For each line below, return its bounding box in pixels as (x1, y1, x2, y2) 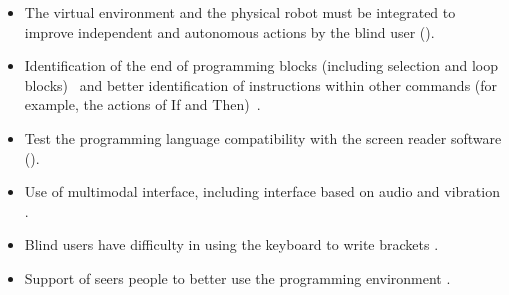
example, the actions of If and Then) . (24, 94, 261, 115)
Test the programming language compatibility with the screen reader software (24, 127, 502, 148)
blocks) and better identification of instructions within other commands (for (24, 74, 498, 95)
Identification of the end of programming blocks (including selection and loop (24, 55, 498, 76)
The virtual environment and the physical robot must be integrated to (24, 2, 456, 22)
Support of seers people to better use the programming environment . (24, 267, 451, 288)
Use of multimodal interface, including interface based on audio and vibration (24, 181, 500, 202)
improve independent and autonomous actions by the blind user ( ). (24, 21, 435, 42)
